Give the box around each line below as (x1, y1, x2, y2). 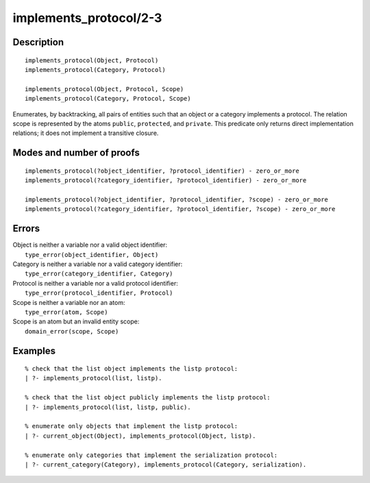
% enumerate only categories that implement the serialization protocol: (25, 451, 278, 459)
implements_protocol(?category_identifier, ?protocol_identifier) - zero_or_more (25, 177, 307, 184)
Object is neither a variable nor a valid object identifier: (12, 240, 168, 249)
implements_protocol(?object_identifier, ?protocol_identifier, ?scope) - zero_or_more (25, 195, 329, 203)
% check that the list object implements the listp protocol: (25, 365, 238, 373)
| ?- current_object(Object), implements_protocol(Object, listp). (25, 432, 256, 440)
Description (12, 36, 64, 48)
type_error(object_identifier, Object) (25, 251, 159, 258)
